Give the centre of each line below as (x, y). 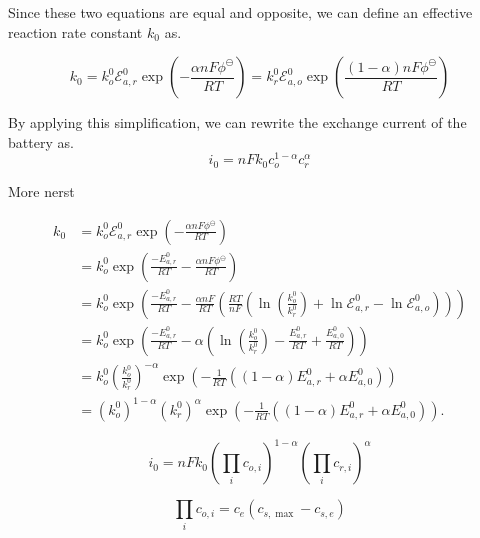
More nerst (41, 190)
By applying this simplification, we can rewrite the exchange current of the (237, 122)
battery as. (41, 141)
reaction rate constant (75, 31)
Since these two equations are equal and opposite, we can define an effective (240, 12)
